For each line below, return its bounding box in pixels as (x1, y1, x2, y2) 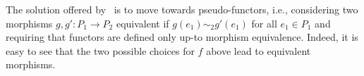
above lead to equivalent (206, 43, 311, 58)
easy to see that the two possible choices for (6, 43, 195, 58)
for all (251, 15, 277, 30)
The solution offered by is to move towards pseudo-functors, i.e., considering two (6, 2, 358, 16)
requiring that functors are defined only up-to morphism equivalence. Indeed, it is (6, 30, 358, 44)
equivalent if (116, 15, 169, 30)
